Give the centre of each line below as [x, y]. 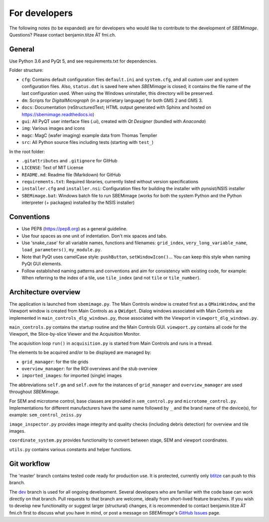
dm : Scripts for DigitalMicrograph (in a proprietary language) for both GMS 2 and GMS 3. [112, 100]
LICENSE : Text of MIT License [53, 168]
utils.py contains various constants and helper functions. [70, 449]
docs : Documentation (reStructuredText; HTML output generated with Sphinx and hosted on [116, 107]
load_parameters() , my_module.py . [62, 250]
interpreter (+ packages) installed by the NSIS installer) [78, 203]
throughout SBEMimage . [34, 392]
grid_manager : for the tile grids [55, 362]
